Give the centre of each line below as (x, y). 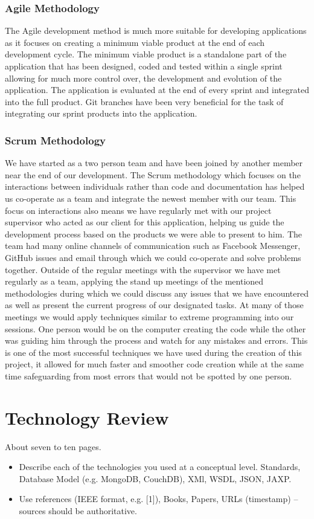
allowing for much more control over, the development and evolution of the (143, 78)
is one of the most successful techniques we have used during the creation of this (153, 352)
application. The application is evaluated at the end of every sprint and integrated (157, 90)
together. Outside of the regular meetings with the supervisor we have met (143, 269)
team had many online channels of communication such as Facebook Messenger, (153, 246)
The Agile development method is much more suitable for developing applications (156, 31)
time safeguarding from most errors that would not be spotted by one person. (149, 376)
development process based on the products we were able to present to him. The (154, 234)
